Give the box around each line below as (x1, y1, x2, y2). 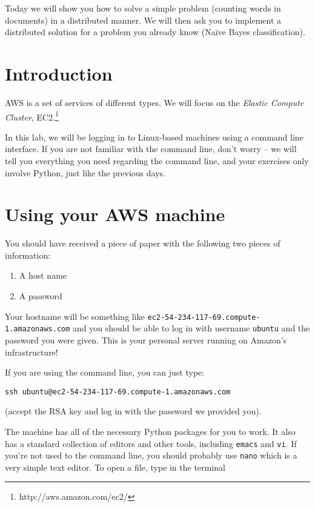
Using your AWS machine (5, 202, 225, 227)
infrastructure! (5, 345, 58, 358)
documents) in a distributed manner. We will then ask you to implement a (5, 13, 282, 26)
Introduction (5, 61, 113, 85)
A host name (19, 269, 67, 282)
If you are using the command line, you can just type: (5, 366, 205, 379)
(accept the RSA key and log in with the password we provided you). (5, 405, 262, 417)
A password (19, 290, 62, 302)
